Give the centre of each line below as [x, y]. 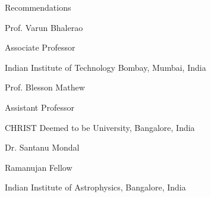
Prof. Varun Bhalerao [44, 27]
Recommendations [38, 7]
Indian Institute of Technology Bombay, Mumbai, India [105, 67]
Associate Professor [40, 47]
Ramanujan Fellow [39, 167]
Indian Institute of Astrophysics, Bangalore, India [95, 187]
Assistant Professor [40, 107]
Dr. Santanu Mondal [42, 147]
